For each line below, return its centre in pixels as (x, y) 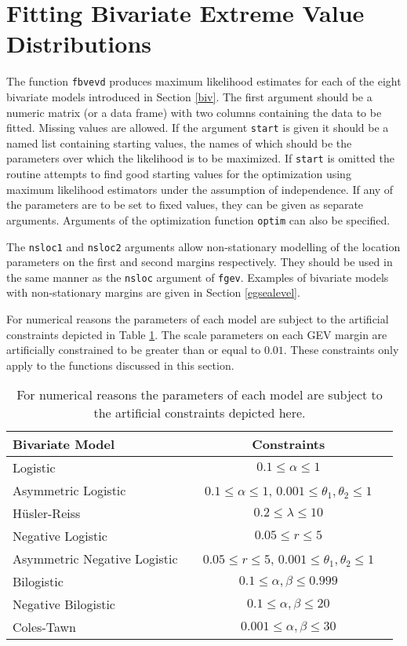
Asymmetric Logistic (69, 491)
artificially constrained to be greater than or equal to (134, 350)
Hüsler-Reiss (47, 513)
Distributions (79, 44)
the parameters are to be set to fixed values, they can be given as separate (185, 204)
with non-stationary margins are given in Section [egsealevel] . (153, 292)
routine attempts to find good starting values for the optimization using (179, 174)
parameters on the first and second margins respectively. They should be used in (200, 262)
